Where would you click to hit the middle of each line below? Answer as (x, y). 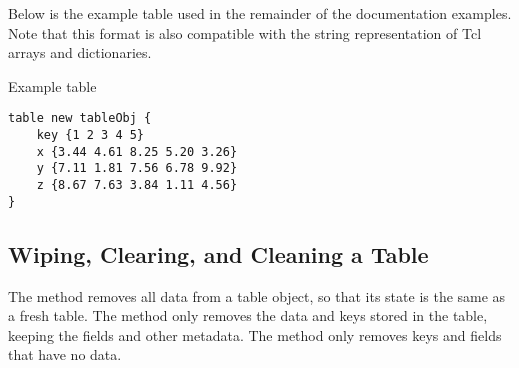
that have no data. (65, 354)
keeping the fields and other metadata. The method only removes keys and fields (255, 334)
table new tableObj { (80, 118)
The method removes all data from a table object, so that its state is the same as (257, 295)
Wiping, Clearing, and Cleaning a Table (218, 253)
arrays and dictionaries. (80, 52)
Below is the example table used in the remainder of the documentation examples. (260, 13)
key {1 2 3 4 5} (90, 135)
